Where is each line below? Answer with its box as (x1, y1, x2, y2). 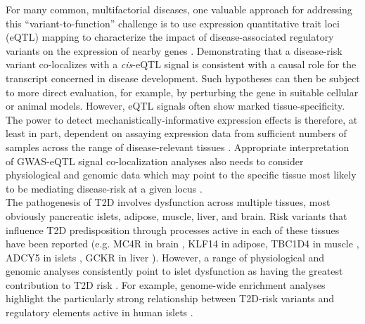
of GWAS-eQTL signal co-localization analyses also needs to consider (6, 153, 304, 168)
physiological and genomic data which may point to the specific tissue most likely (6, 167, 357, 182)
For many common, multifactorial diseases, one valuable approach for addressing (6, 2, 352, 16)
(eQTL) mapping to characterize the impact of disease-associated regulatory (6, 30, 334, 44)
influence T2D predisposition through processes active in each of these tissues (6, 222, 340, 237)
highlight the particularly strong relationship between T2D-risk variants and (6, 291, 335, 306)
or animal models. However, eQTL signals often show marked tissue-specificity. (6, 98, 345, 113)
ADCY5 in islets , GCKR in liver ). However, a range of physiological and (6, 250, 325, 264)
